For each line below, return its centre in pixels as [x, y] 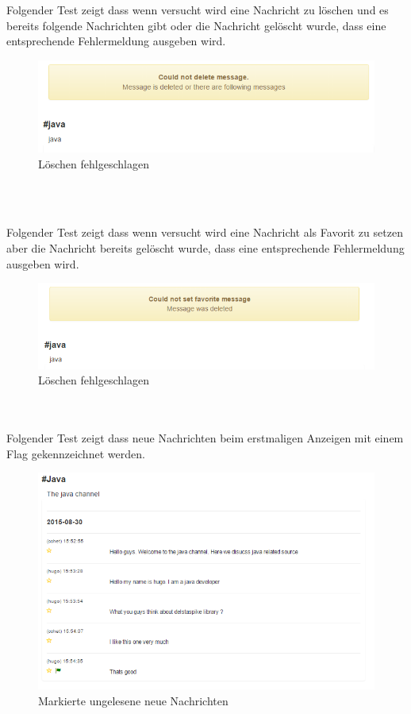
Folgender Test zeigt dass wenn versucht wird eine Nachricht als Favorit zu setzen [205, 232]
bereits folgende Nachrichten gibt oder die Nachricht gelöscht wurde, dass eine [196, 25]
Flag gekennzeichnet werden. [76, 453]
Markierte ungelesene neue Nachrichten [133, 700]
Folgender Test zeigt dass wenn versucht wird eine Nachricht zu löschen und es [198, 10]
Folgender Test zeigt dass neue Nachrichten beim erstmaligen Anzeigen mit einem [205, 438]
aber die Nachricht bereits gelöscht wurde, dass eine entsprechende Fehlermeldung [205, 248]
